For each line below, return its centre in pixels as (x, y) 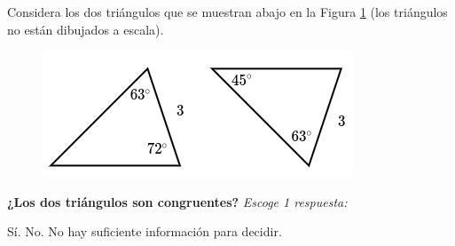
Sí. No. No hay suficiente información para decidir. (145, 231)
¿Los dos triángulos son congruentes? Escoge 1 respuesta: (177, 201)
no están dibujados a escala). (86, 29)
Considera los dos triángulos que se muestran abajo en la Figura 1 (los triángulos (227, 12)
